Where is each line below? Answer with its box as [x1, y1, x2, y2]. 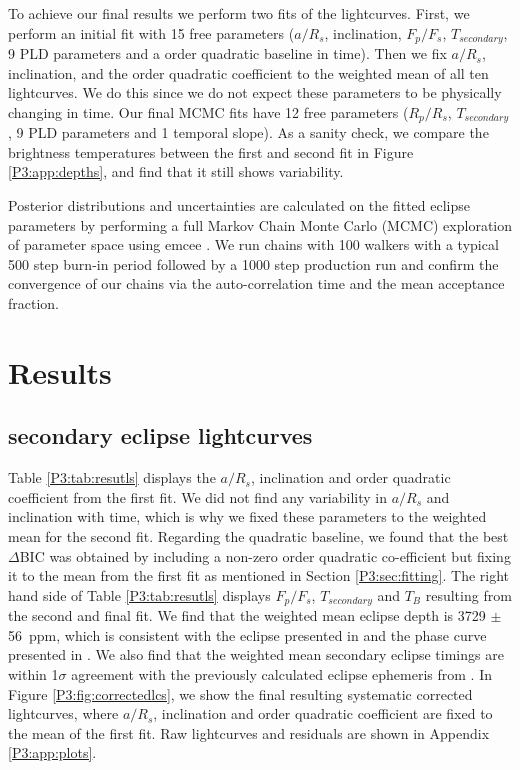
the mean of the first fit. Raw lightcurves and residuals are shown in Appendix [8, 722, 490, 743]
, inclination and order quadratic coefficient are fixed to [153, 703, 493, 724]
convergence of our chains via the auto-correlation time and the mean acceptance [8, 273, 505, 294]
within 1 [8, 664, 59, 684]
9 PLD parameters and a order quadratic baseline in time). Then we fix [8, 43, 447, 64]
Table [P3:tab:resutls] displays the [8, 467, 216, 488]
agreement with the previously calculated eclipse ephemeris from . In [71, 664, 492, 684]
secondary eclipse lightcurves [8, 420, 313, 451]
